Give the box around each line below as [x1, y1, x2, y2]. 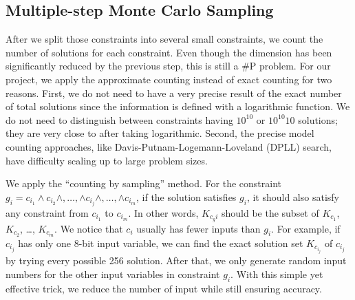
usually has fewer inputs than [136, 221, 261, 235]
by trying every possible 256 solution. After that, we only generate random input [6, 253, 347, 268]
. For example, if [271, 221, 341, 235]
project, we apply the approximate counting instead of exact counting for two [6, 72, 332, 86]
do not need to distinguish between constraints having [6, 112, 233, 127]
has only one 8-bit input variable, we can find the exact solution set [18, 235, 303, 250]
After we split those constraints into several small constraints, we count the [6, 32, 323, 46]
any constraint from [6, 205, 89, 219]
